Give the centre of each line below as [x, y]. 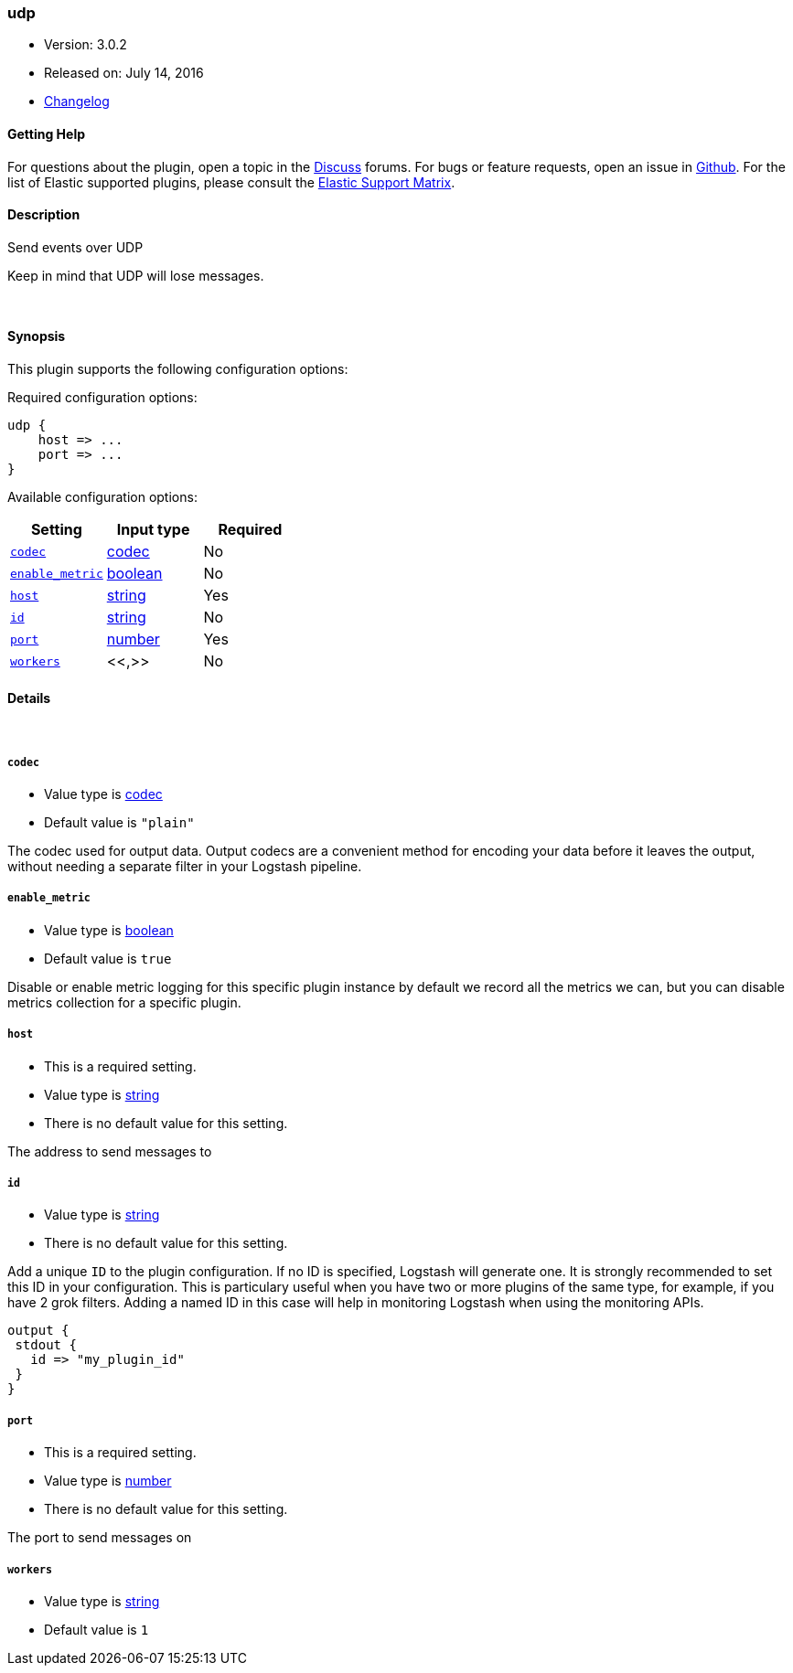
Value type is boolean [109, 930]
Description [44, 215]
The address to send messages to [110, 1151]
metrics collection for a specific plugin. [124, 1002]
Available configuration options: [102, 497]
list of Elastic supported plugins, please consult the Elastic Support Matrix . [231, 182]
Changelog [77, 101]
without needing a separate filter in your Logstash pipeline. [185, 867]
